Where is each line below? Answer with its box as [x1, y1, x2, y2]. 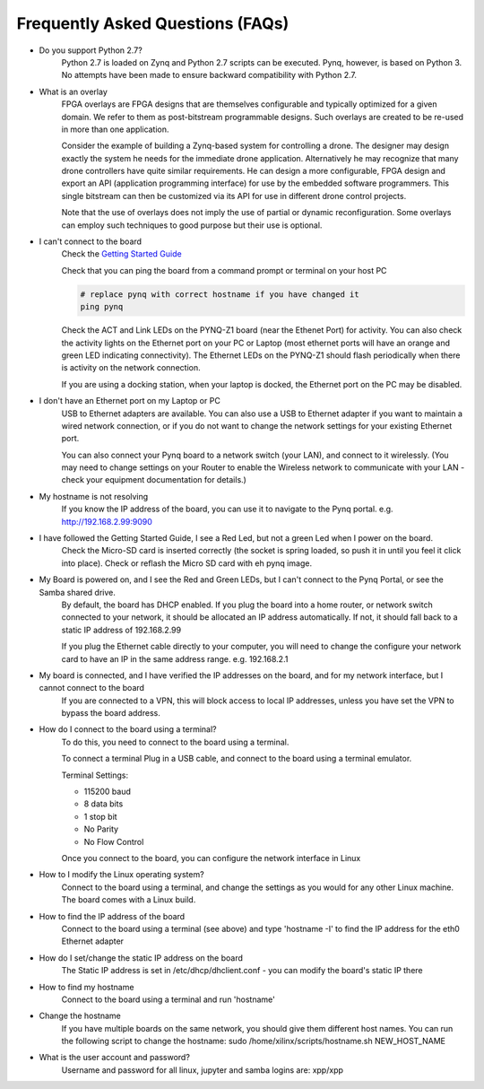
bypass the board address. [61, 708, 160, 719]
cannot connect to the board [39, 683, 145, 693]
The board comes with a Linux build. [61, 894, 196, 905]
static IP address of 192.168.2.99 [61, 624, 182, 635]
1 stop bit [83, 811, 117, 822]
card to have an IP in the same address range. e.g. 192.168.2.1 [61, 653, 289, 664]
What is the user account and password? [39, 1052, 190, 1063]
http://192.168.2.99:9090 [61, 516, 152, 527]
